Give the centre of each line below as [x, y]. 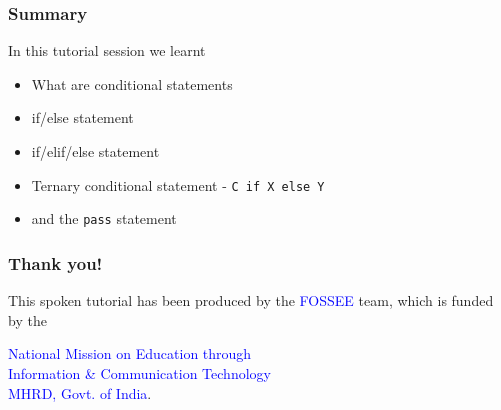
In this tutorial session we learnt [107, 50]
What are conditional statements [132, 83]
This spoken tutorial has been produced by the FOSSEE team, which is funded [251, 300]
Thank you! [55, 262]
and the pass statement [104, 218]
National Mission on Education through [130, 353]
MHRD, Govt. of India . [80, 392]
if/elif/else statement [95, 151]
